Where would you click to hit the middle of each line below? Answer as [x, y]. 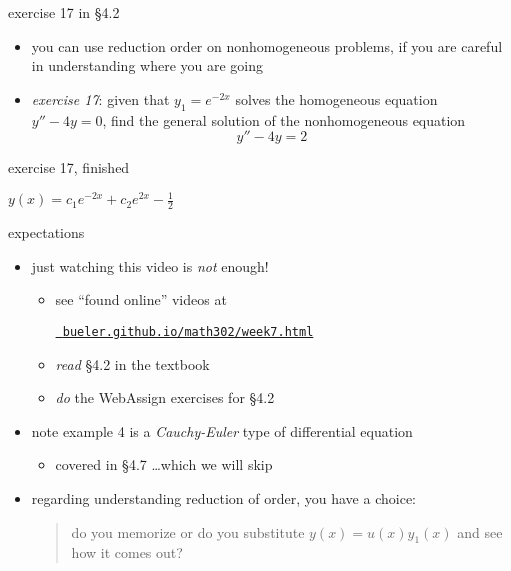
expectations [46, 232]
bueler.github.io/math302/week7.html [188, 331]
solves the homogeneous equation [336, 98]
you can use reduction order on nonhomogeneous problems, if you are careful [267, 45]
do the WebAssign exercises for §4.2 [165, 397]
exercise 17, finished [69, 167]
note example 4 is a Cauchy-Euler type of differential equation [222, 430]
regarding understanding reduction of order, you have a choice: [223, 497]
